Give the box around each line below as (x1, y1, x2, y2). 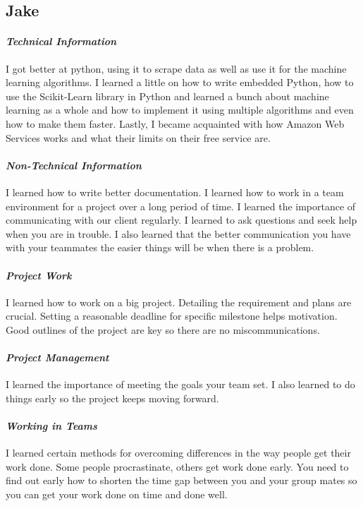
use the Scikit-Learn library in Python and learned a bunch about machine (6, 88, 329, 103)
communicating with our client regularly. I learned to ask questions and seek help (6, 212, 357, 227)
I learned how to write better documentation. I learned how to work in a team (6, 184, 344, 199)
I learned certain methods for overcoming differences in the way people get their (6, 445, 351, 460)
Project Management (6, 350, 109, 365)
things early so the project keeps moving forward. (6, 390, 219, 405)
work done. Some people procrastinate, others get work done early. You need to (6, 459, 349, 474)
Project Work (6, 267, 72, 282)
